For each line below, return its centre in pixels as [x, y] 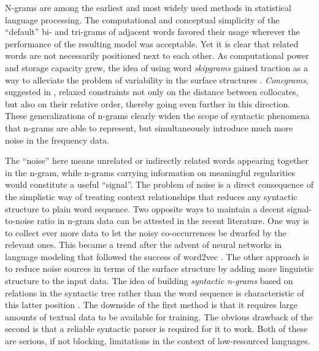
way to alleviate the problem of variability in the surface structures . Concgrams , [157, 79]
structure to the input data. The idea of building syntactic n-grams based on [149, 281]
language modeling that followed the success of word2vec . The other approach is [157, 256]
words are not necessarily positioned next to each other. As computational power [157, 56]
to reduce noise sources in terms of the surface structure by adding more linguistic [159, 268]
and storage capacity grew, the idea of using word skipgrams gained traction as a [157, 67]
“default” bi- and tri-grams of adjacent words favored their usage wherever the [152, 32]
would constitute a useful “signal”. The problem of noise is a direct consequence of [159, 184]
